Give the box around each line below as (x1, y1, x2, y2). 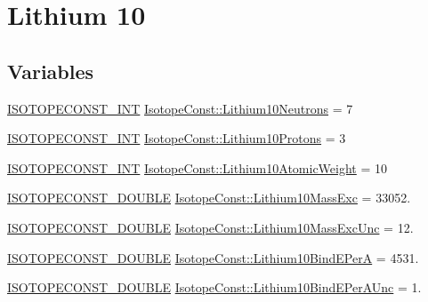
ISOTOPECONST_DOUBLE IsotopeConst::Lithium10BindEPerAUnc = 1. (7, 278, 422, 297)
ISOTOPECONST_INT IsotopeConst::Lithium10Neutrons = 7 (7, 99, 353, 117)
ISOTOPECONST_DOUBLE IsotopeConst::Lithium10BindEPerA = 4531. (7, 248, 419, 266)
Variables (7, 57, 94, 84)
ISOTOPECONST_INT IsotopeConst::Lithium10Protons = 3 (7, 129, 346, 147)
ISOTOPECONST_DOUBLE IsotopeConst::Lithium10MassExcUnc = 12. (7, 218, 414, 236)
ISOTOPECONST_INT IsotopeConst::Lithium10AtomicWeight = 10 (7, 158, 388, 177)
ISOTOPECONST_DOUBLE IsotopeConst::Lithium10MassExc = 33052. (7, 188, 411, 207)
